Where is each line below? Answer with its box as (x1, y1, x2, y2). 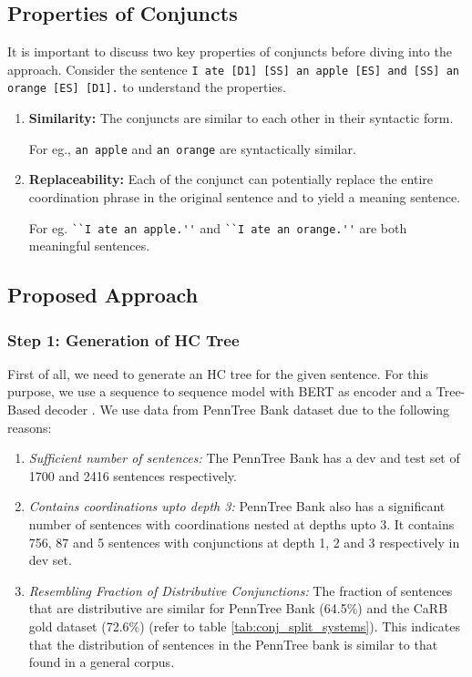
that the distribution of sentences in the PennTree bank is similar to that (28, 634, 438, 653)
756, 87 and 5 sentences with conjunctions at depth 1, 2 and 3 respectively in (28, 532, 460, 551)
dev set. (28, 550, 72, 569)
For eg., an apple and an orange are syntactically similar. (28, 138, 356, 158)
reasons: (7, 417, 52, 436)
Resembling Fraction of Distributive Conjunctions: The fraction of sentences (28, 580, 453, 600)
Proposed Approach (7, 281, 199, 309)
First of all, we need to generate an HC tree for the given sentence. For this (7, 364, 428, 383)
